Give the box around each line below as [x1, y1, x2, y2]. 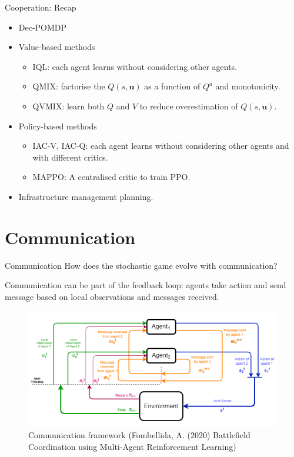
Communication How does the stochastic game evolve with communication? [5, 259, 278, 271]
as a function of [144, 80, 201, 92]
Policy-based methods [18, 119, 97, 132]
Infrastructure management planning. [18, 190, 153, 202]
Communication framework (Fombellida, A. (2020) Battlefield [28, 429, 250, 441]
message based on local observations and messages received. [5, 290, 219, 302]
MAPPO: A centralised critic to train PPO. [32, 171, 191, 183]
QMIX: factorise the [32, 80, 105, 92]
